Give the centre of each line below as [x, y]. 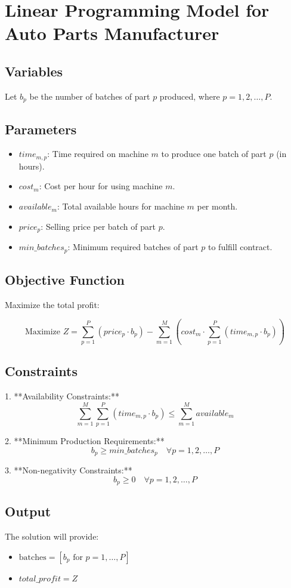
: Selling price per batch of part [98, 226]
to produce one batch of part [214, 154]
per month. [217, 206]
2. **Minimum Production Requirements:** [85, 441]
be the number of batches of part [90, 96]
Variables [34, 71]
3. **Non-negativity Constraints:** [69, 470]
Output [28, 511]
